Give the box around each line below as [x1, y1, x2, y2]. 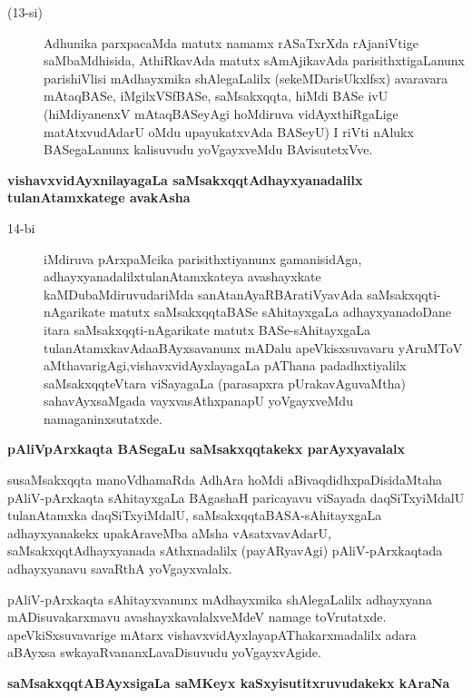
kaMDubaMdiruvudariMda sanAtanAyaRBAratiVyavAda [44, 284, 363, 303]
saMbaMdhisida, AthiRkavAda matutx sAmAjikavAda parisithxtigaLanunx [44, 51, 465, 70]
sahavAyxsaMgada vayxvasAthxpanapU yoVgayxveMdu [44, 391, 353, 410]
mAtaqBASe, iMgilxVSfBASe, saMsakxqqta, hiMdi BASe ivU [44, 86, 388, 105]
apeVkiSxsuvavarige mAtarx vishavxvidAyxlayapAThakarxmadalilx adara [7, 624, 417, 644]
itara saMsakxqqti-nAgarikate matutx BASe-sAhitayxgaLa [44, 320, 371, 339]
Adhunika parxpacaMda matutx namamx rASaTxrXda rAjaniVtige [44, 33, 418, 52]
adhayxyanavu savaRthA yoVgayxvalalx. [7, 559, 232, 578]
